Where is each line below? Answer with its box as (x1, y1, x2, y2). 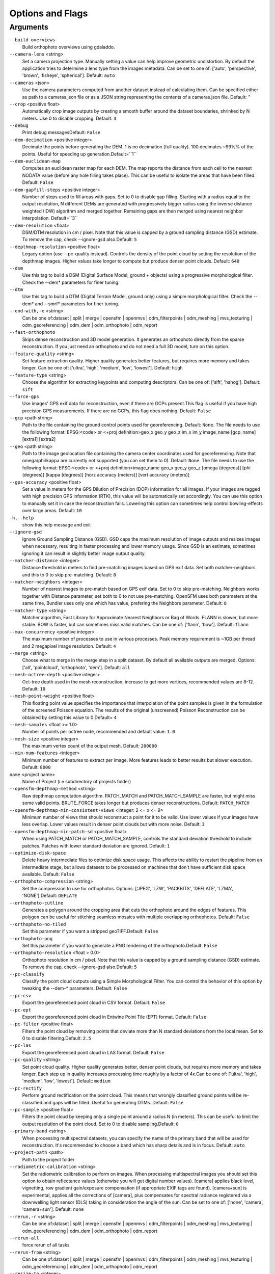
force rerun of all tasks (22, 1242, 70, 1248)
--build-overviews (9, 37, 56, 43)
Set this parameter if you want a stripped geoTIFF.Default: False (22, 928, 158, 935)
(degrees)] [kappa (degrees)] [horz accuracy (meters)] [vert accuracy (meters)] (22, 472, 190, 478)
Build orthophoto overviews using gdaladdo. (22, 44, 115, 50)
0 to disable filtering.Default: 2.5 (22, 1035, 92, 1042)
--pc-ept (9, 1007, 32, 1013)
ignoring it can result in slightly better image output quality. (22, 550, 146, 556)
